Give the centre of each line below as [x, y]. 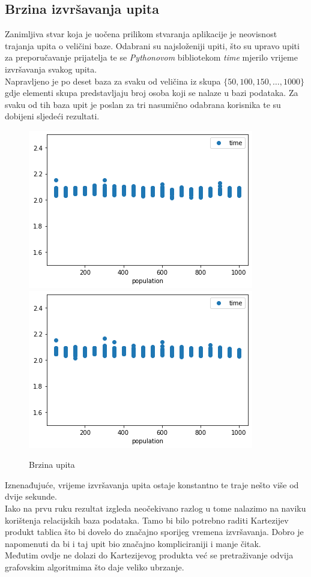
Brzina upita [52, 465]
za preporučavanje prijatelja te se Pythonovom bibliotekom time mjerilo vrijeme [151, 57]
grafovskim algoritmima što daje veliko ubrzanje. [95, 567]
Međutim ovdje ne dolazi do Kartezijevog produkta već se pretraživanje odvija [149, 555]
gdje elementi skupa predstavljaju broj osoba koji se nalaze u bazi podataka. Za [152, 93]
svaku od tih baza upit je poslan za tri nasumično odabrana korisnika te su [143, 104]
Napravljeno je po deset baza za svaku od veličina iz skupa [113, 81]
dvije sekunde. [31, 496]
